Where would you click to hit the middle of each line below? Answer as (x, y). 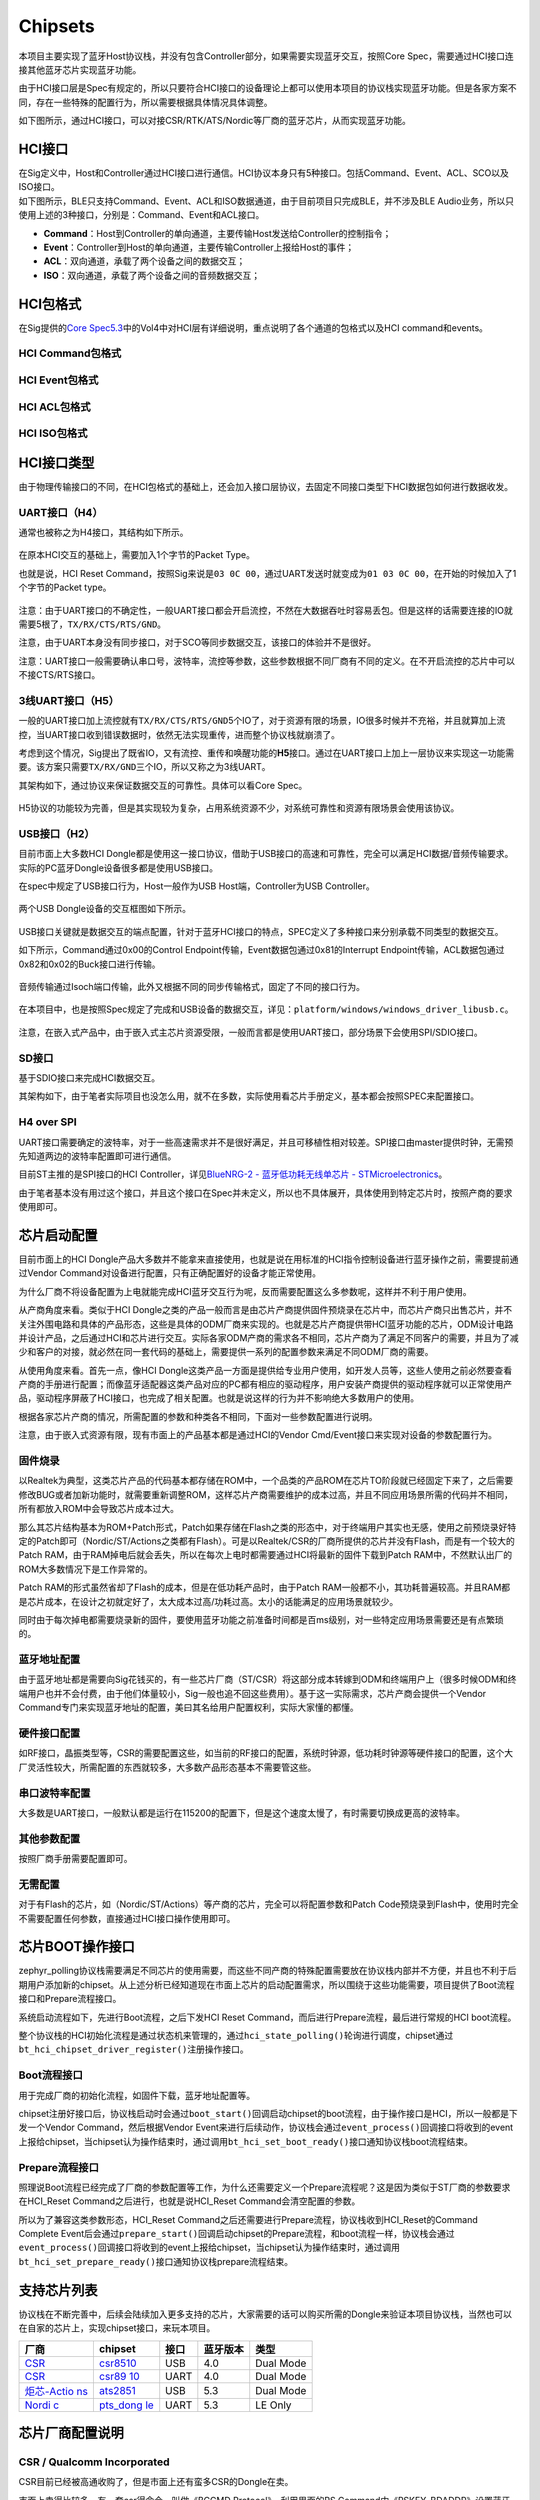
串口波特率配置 (54, 1793)
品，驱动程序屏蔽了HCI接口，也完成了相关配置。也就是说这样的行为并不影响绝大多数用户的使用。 (219, 1398)
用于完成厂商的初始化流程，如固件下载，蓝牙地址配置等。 (136, 2095)
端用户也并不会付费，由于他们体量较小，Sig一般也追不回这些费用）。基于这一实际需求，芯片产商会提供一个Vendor (252, 1693)
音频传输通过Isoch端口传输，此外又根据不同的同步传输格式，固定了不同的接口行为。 (191, 987)
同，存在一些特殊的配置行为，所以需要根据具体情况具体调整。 (145, 102)
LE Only (273, 2405)
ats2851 (117, 2390)
